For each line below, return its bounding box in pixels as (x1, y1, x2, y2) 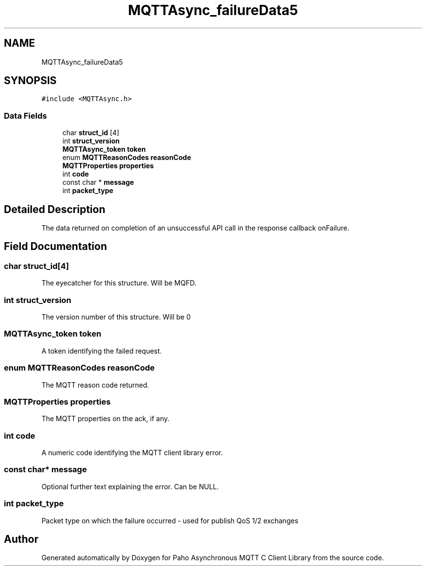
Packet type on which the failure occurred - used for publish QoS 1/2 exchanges (41, 516, 299, 525)
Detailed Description (4, 203, 106, 215)
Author (4, 533, 38, 545)
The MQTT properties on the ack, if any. (41, 414, 170, 423)
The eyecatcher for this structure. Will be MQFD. (41, 279, 196, 287)
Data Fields (4, 110, 47, 121)
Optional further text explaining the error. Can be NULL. (41, 482, 219, 491)
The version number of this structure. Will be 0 (41, 313, 191, 321)
